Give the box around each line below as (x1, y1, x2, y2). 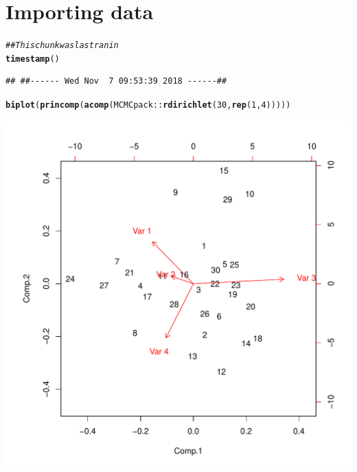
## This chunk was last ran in (5, 40, 119, 51)
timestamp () (5, 54, 60, 64)
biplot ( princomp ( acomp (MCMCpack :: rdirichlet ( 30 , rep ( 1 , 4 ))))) (5, 100, 291, 110)
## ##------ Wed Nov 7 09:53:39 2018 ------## (5, 76, 227, 86)
